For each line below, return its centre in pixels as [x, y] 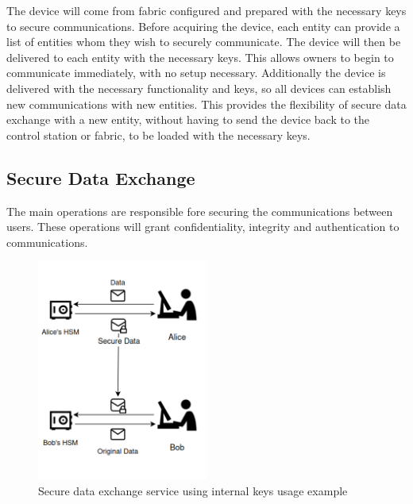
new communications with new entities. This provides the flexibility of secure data [206, 104]
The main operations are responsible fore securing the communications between [200, 211]
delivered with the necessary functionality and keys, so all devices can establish [199, 88]
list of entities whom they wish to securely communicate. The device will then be [204, 42]
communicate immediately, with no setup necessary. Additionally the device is [196, 73]
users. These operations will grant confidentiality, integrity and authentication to [203, 227]
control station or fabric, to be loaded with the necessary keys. [158, 135]
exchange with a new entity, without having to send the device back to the [188, 119]
